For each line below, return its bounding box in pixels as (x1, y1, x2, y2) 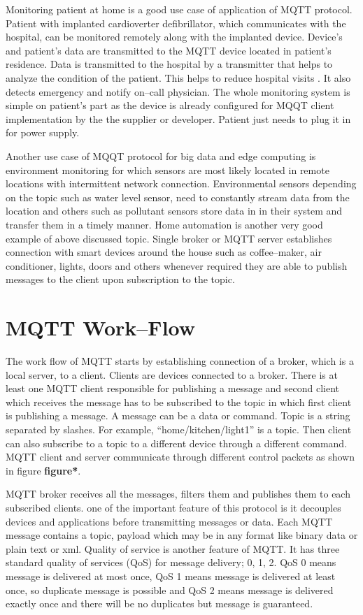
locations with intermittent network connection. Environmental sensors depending (6, 176, 357, 191)
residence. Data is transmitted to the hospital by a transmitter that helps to (6, 57, 333, 71)
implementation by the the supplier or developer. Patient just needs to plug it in (6, 111, 351, 126)
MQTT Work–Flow (6, 313, 196, 342)
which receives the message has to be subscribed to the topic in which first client (6, 394, 352, 409)
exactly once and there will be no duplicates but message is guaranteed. (6, 596, 313, 611)
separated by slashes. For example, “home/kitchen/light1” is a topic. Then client (6, 421, 352, 436)
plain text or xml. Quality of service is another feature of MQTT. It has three (6, 541, 340, 556)
